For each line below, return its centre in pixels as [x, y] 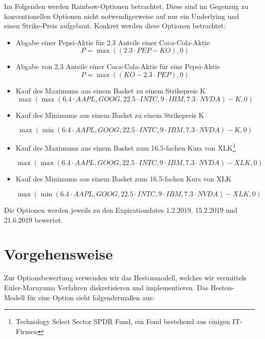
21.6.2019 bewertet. [34, 219]
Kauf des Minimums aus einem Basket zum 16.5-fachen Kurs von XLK [124, 179]
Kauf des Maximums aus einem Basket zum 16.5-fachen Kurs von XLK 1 [126, 147]
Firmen [27, 331]
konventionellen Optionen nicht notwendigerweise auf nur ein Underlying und [122, 16]
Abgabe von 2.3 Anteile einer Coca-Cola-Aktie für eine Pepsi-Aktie [118, 66]
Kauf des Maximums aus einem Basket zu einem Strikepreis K [111, 90]
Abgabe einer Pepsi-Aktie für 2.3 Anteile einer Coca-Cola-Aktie [113, 42]
